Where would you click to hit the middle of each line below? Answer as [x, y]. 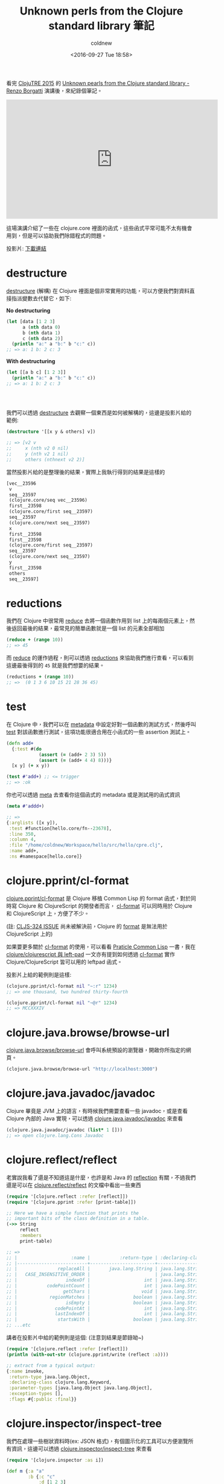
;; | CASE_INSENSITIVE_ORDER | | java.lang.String [105, 1275]
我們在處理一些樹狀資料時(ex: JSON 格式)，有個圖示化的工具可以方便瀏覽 [97, 1441]
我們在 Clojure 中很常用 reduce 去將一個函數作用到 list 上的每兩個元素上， [98, 621]
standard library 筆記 [101, 26]
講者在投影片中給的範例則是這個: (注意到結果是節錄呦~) [75, 1338]
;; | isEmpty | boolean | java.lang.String [105, 1302]
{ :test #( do [27, 749]
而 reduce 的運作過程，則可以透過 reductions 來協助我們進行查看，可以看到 [100, 658]
